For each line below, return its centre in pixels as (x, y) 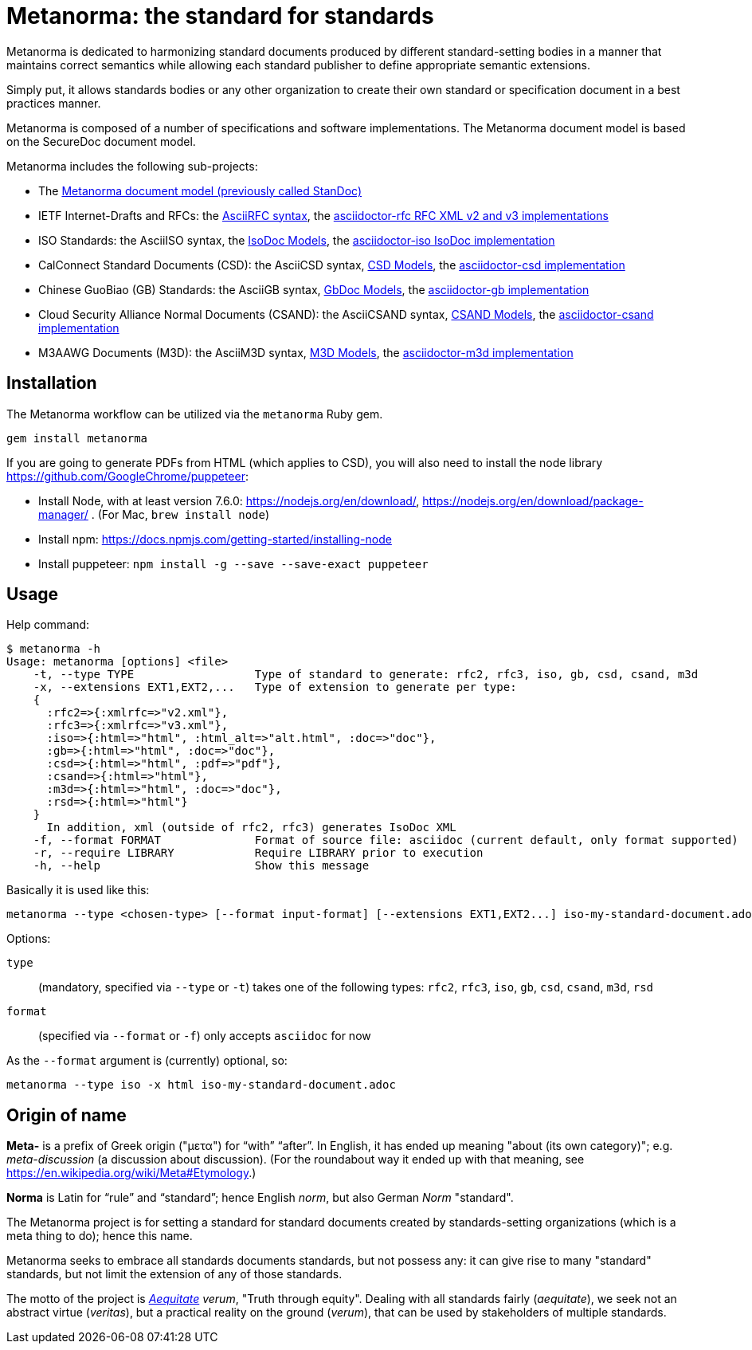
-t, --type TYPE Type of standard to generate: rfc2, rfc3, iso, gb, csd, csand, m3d (366, 675)
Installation (52, 383)
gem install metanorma (77, 438)
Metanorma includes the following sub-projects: (132, 166)
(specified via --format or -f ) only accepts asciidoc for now (205, 1036)
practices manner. (54, 103)
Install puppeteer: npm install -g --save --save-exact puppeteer (233, 563)
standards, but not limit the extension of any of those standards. (174, 1274)
